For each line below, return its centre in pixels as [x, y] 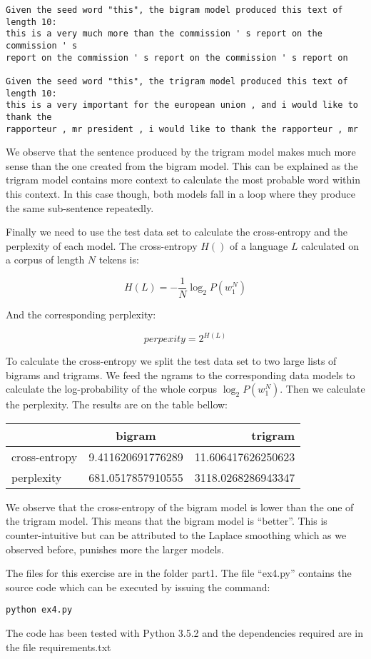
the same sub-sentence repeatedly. [80, 207]
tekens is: [119, 260]
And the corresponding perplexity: [81, 315]
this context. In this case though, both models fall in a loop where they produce [181, 193]
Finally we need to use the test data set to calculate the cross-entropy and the [177, 232]
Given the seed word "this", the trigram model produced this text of [177, 81]
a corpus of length [45, 260]
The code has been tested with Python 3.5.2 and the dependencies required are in [185, 633]
